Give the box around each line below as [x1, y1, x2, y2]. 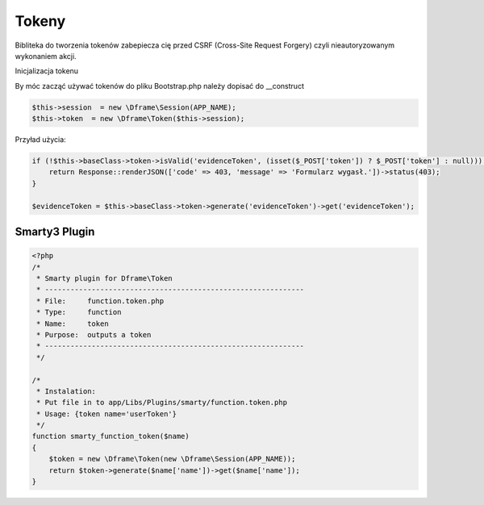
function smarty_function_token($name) [31, 432, 190, 441]
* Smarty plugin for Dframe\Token [36, 274, 173, 282]
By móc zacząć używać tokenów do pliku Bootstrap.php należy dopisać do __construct [15, 81, 304, 90]
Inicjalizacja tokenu [15, 66, 79, 76]
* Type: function [36, 307, 122, 317]
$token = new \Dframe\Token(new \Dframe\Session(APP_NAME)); [48, 454, 296, 464]
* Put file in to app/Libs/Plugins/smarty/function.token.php [36, 398, 288, 407]
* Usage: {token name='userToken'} [36, 409, 177, 419]
